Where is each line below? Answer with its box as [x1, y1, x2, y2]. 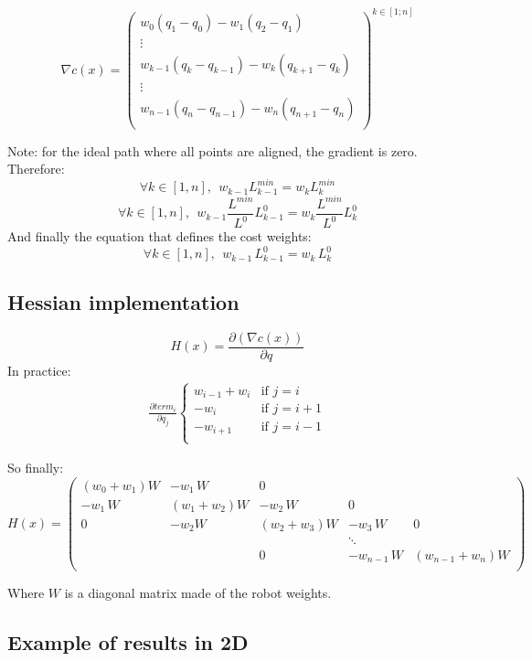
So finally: [7, 458, 64, 477]
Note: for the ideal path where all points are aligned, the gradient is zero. [7, 141, 418, 160]
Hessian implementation [7, 287, 239, 315]
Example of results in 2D [7, 628, 249, 656]
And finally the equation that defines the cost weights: [7, 227, 312, 246]
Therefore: [7, 159, 65, 178]
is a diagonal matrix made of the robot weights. [64, 583, 332, 602]
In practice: [7, 360, 71, 379]
